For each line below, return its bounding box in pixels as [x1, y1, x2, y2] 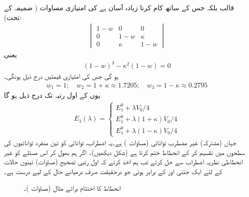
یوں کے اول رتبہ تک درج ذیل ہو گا [4, 90, 101, 100]
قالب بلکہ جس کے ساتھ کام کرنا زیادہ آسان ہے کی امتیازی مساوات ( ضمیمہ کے [4, 2, 234, 12]
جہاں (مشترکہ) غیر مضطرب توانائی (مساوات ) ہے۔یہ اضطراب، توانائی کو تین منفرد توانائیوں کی [4, 137, 237, 148]
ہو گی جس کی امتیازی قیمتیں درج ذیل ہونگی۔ [4, 71, 119, 81]
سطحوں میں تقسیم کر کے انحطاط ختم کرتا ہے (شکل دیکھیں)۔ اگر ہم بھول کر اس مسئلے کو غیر [4, 147, 245, 157]
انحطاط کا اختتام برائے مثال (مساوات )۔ [23, 182, 121, 193]
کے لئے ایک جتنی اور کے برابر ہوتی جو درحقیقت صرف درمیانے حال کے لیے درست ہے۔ [4, 166, 223, 176]
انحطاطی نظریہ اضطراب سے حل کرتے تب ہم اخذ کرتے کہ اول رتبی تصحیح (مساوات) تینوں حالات [4, 156, 243, 167]
